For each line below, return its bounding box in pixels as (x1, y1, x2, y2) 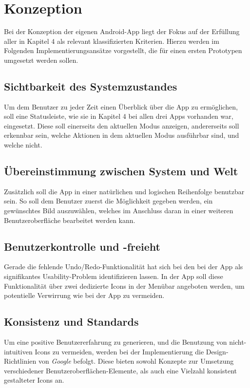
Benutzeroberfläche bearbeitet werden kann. (4, 215, 135, 225)
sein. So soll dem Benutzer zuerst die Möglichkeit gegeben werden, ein (4, 196, 213, 206)
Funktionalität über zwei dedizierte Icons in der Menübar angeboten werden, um (4, 280, 245, 291)
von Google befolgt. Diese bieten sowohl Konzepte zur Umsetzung (38, 356, 234, 366)
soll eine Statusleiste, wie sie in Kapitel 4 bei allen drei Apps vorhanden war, (4, 111, 233, 121)
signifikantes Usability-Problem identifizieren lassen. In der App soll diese (4, 271, 223, 281)
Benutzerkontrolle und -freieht (4, 239, 161, 254)
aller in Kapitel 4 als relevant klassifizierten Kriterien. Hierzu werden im (4, 36, 219, 46)
